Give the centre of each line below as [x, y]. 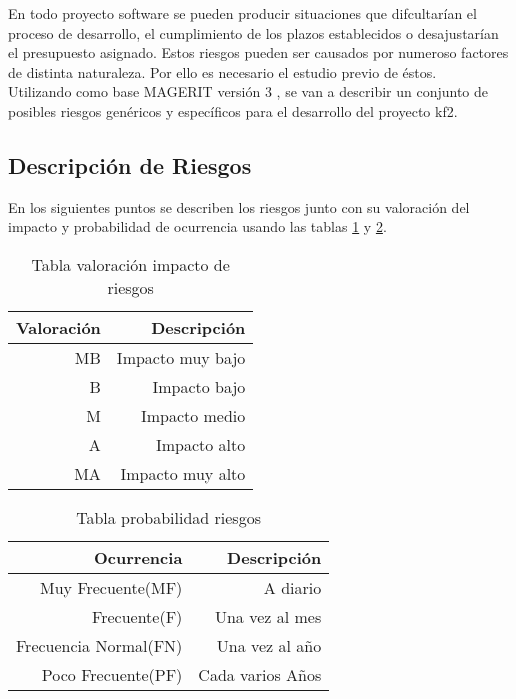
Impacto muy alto [183, 473]
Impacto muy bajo [181, 357]
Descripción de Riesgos [130, 164]
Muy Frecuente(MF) [111, 587]
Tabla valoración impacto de [130, 264]
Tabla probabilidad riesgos [168, 517]
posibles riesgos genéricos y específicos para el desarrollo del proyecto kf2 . [233, 110]
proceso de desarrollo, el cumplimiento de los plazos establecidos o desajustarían [253, 32]
